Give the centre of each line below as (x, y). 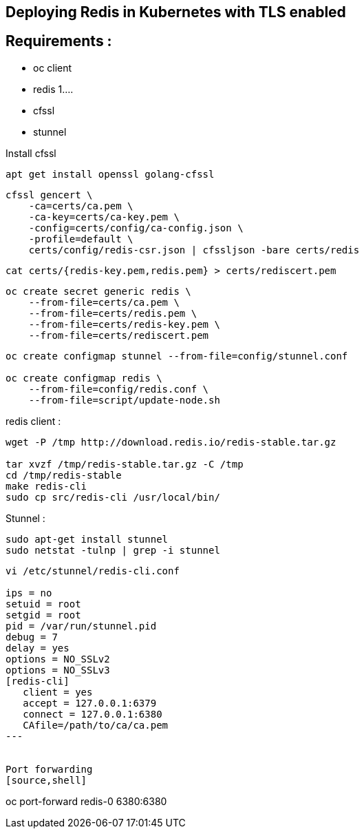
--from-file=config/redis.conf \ (119, 389)
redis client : (33, 421)
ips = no (29, 593)
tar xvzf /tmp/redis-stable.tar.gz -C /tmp (125, 464)
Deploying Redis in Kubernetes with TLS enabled (176, 12)
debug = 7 (32, 637)
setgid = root (43, 615)
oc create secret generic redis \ (98, 291)
